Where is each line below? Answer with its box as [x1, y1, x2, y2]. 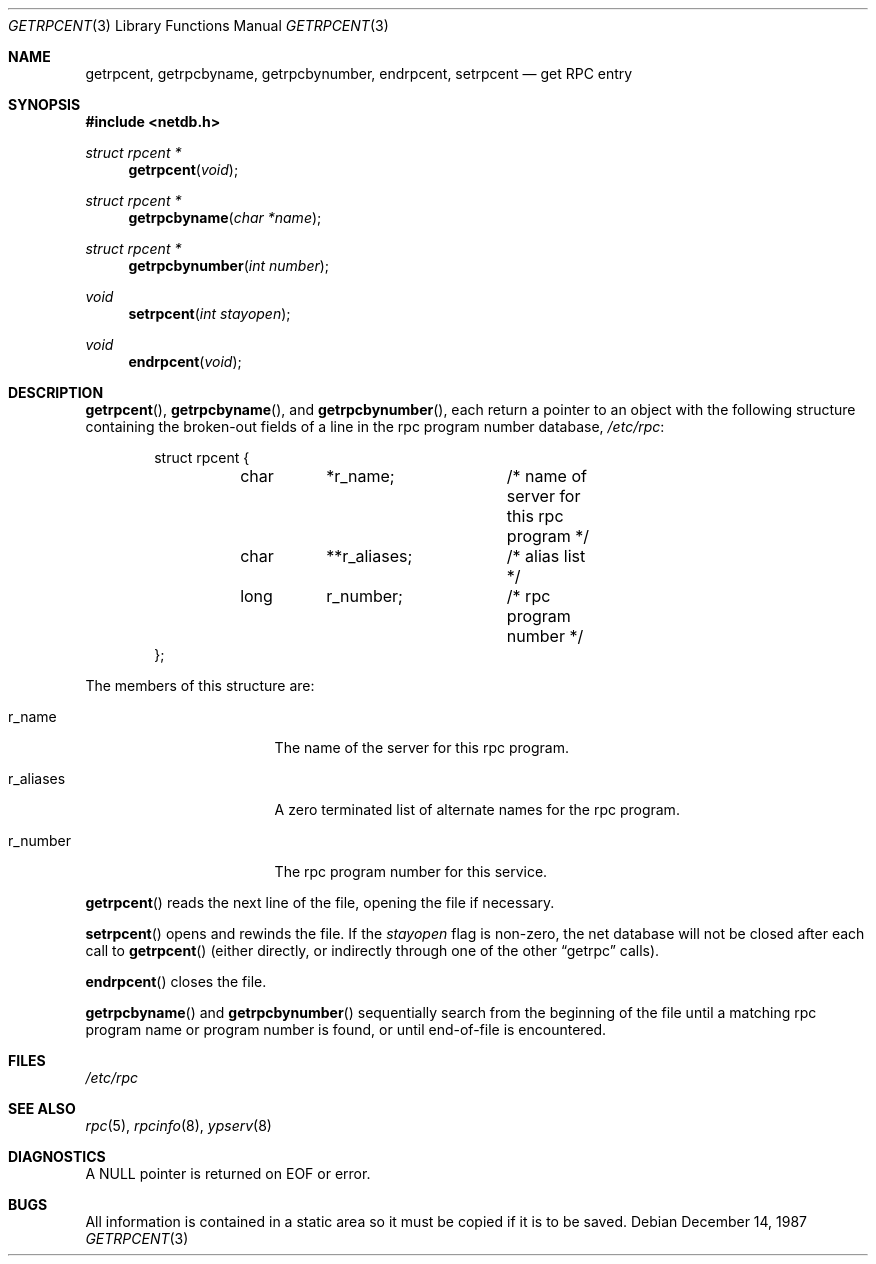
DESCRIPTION [8, 384, 104, 401]
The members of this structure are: [85, 677, 315, 694]
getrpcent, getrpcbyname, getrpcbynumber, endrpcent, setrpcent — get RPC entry [85, 65, 633, 82]
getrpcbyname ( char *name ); [128, 209, 322, 226]
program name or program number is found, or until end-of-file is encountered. [85, 1021, 607, 1038]
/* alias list [506, 546, 586, 566]
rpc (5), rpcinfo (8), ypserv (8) [85, 1117, 272, 1134]
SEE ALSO [8, 1100, 76, 1117]
